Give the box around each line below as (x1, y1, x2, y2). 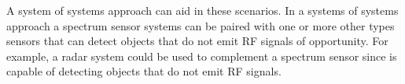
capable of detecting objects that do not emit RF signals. (6, 63, 282, 79)
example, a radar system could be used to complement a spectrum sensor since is (6, 47, 397, 64)
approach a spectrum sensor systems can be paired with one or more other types (6, 17, 395, 33)
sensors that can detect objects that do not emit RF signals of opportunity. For (6, 33, 388, 49)
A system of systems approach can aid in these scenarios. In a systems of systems (6, 2, 399, 18)
